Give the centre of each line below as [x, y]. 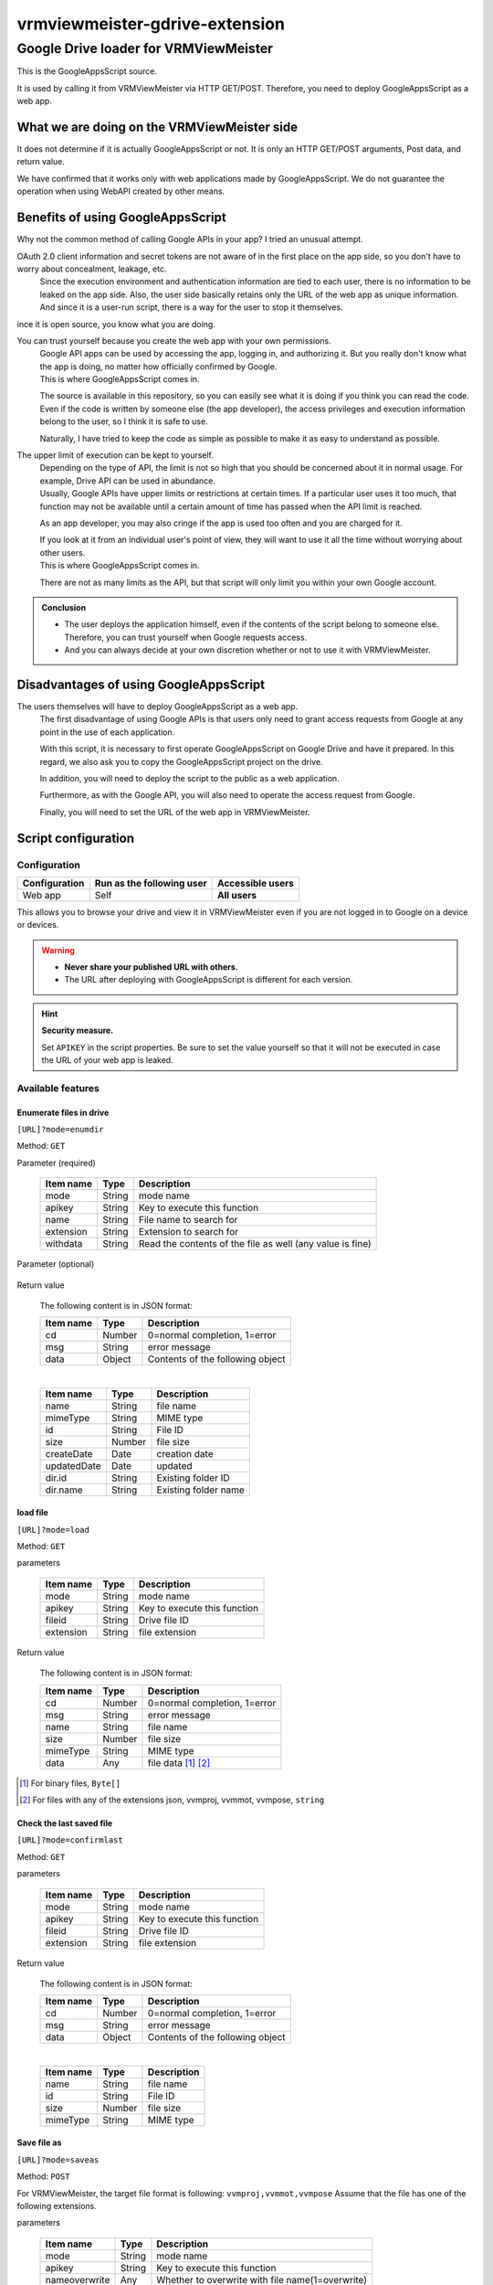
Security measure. [78, 1031]
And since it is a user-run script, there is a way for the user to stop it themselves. [191, 307]
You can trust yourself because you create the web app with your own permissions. [174, 340]
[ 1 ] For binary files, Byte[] [70, 1783]
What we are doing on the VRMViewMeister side [157, 127]
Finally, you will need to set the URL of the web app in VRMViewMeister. [175, 812]
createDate [69, 1453]
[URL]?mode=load [53, 1530]
